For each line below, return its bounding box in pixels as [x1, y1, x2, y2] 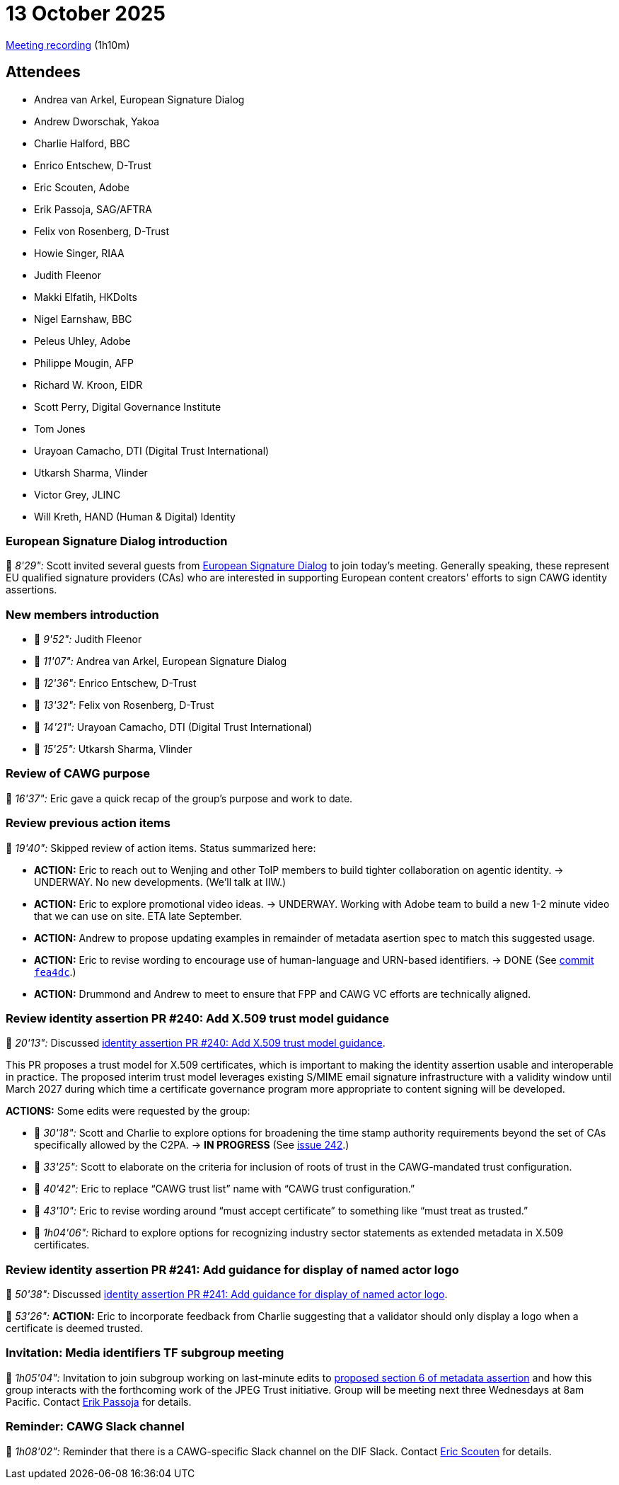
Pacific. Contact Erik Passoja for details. [6, 1395, 192, 1408]
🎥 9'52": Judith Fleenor [34, 633, 142, 646]
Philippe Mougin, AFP [34, 356, 134, 369]
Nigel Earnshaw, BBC [34, 312, 132, 325]
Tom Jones [34, 422, 86, 435]
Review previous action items [6, 816, 170, 831]
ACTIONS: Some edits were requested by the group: [6, 1105, 250, 1117]
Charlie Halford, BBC [34, 137, 130, 149]
